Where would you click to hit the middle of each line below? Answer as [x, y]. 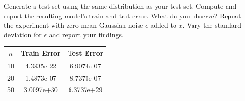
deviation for [23, 34]
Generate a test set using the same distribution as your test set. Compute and [120, 6]
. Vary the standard [212, 25]
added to [163, 25]
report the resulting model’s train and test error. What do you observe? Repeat [122, 15]
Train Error [41, 53]
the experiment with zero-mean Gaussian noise [74, 25]
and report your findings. [86, 34]
